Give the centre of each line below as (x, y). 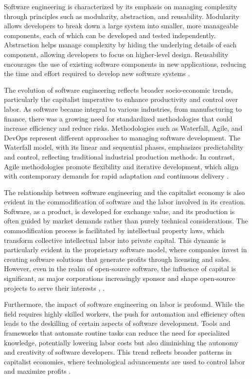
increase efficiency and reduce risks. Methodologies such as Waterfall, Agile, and (123, 128)
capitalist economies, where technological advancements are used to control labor (125, 361)
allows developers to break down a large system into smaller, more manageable (121, 26)
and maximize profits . (37, 371)
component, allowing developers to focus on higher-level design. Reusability (116, 54)
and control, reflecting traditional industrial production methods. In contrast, (119, 156)
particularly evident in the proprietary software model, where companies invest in (126, 249)
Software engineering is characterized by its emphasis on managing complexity (121, 6)
